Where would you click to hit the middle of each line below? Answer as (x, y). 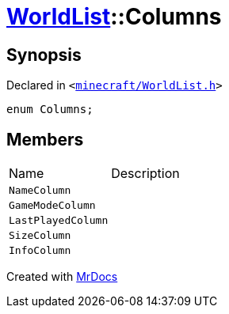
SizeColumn (40, 236)
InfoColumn (40, 251)
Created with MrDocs (62, 277)
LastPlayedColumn (59, 221)
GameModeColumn (52, 206)
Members (45, 139)
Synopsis (44, 55)
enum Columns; (50, 110)
